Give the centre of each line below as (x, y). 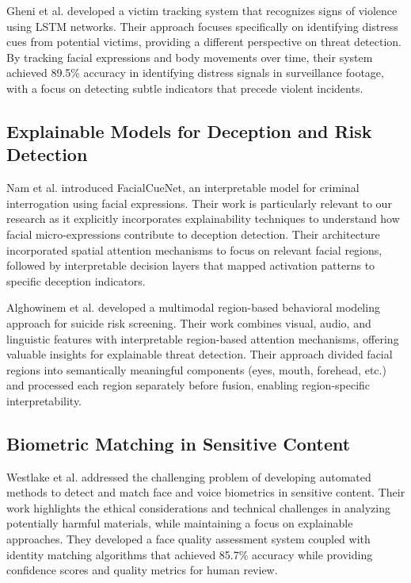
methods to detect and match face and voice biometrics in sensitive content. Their (206, 492)
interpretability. (44, 400)
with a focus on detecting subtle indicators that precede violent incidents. (185, 88)
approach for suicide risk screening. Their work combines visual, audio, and (189, 322)
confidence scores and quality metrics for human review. (142, 570)
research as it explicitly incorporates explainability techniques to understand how (203, 219)
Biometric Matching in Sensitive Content (179, 443)
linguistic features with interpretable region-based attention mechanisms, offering (203, 338)
